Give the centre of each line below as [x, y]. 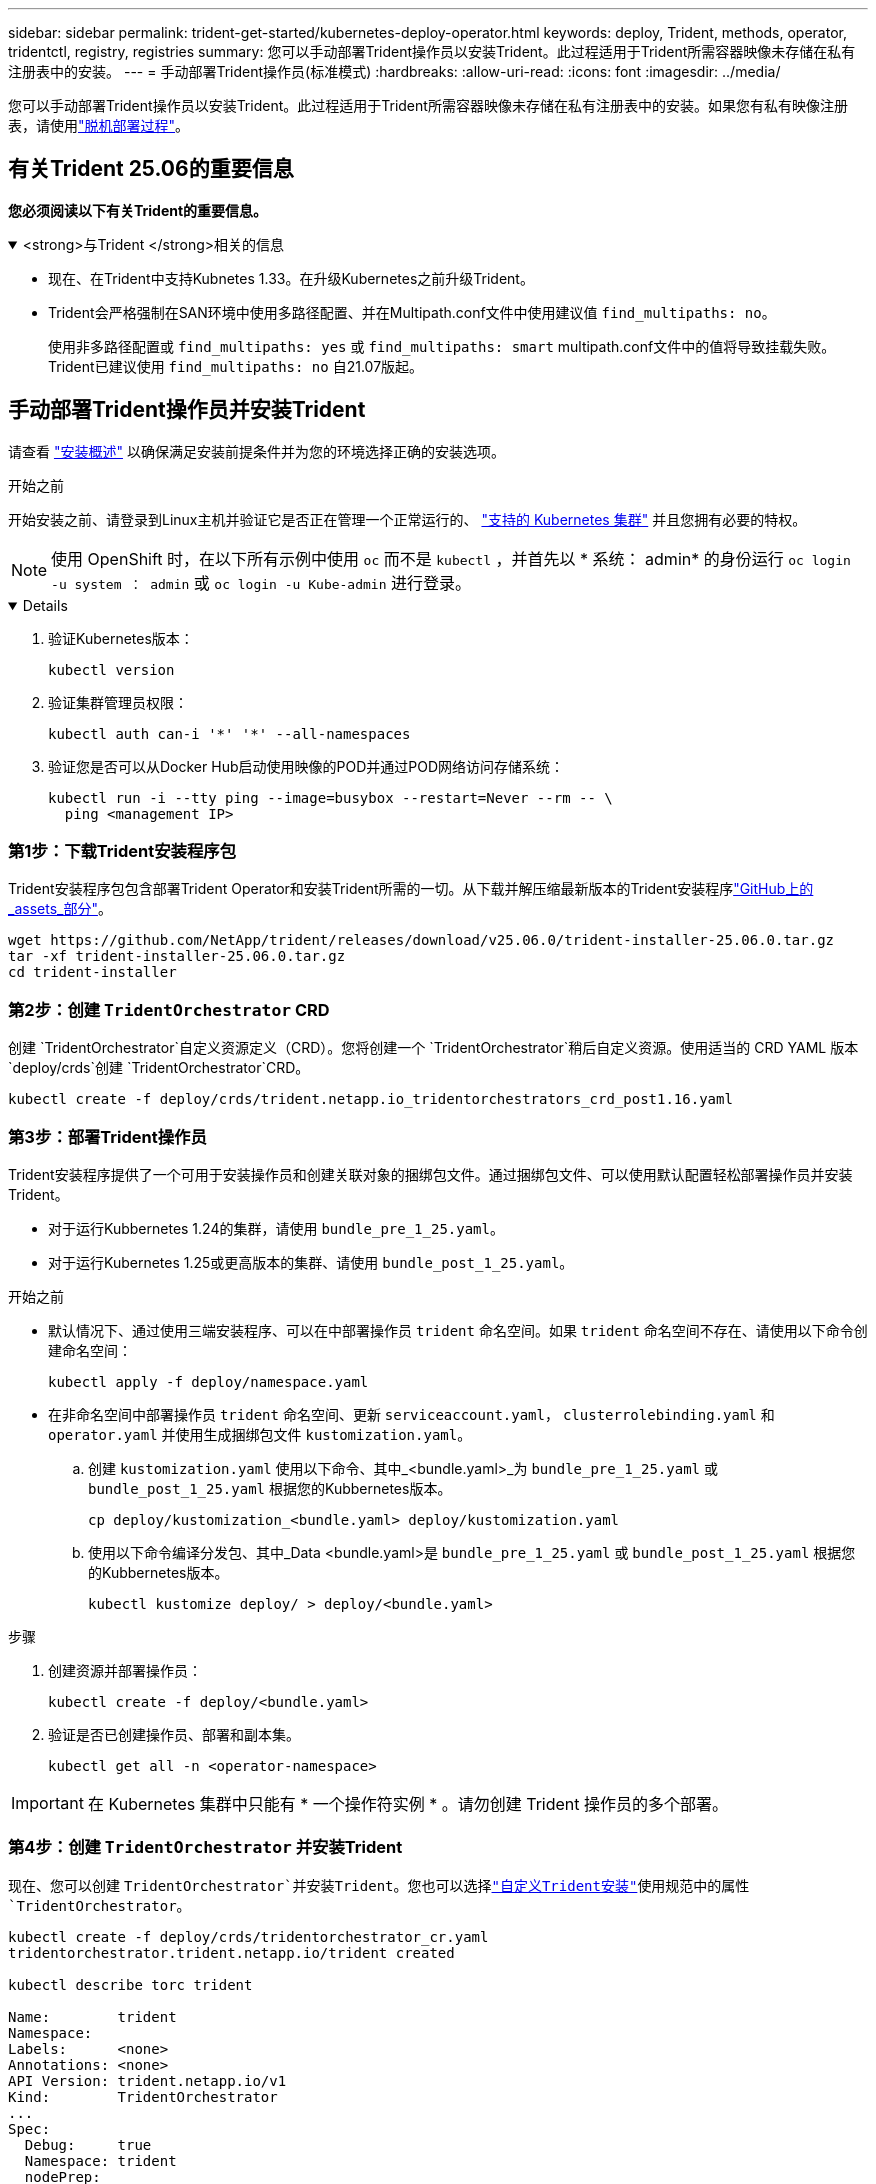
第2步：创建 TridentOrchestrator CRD [169, 1009]
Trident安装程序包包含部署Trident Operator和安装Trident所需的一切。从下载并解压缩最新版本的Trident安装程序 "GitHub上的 [411, 889]
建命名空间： [90, 1350]
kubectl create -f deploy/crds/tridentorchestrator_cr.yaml [248, 1936]
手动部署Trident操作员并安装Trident [187, 410]
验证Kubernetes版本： [121, 638]
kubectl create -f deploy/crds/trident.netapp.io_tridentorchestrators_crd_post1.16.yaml [370, 1099]
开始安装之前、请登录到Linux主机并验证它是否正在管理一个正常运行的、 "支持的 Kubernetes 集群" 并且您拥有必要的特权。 [407, 519]
